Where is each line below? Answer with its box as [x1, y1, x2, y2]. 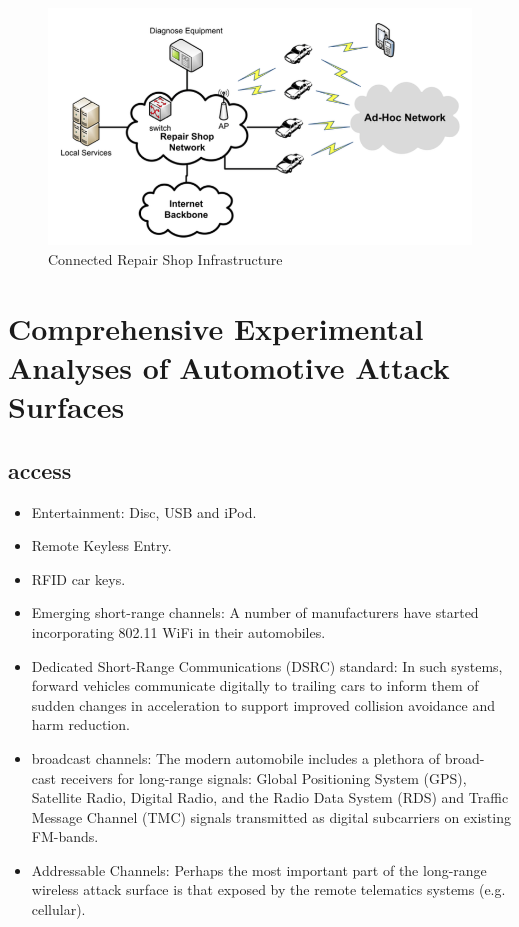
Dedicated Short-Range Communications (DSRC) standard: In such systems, [31, 655, 503, 676]
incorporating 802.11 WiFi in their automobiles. [31, 621, 326, 642]
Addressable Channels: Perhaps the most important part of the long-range [31, 859, 487, 880]
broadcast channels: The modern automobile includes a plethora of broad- [31, 747, 485, 768]
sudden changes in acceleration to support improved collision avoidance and [31, 694, 496, 715]
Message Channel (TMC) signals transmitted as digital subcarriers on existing [31, 806, 511, 827]
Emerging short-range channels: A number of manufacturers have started [31, 602, 479, 623]
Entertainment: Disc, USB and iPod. [31, 501, 257, 522]
